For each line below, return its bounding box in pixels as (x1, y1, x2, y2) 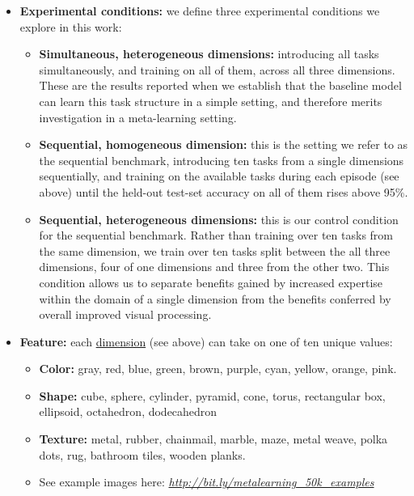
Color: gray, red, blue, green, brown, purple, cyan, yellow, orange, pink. (39, 360, 397, 377)
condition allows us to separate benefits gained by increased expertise (39, 273, 383, 290)
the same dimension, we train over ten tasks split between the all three (39, 242, 391, 259)
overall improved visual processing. (39, 306, 212, 323)
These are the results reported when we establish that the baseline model (39, 77, 402, 94)
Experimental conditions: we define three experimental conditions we (19, 2, 380, 19)
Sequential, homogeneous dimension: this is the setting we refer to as (39, 136, 408, 153)
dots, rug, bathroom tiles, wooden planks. (39, 446, 246, 463)
